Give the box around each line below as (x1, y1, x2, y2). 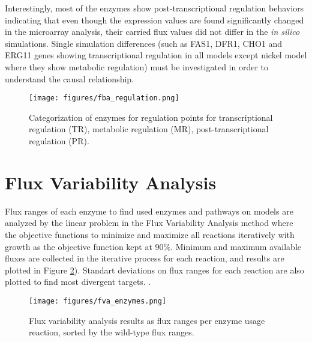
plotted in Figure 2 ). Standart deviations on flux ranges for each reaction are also (5, 263, 304, 276)
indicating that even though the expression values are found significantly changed (5, 13, 304, 26)
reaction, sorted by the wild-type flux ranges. (29, 326, 194, 338)
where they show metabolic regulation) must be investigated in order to (5, 60, 269, 73)
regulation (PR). (29, 135, 89, 147)
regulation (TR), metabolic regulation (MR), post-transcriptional (29, 123, 269, 135)
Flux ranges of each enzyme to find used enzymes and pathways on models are (5, 204, 293, 217)
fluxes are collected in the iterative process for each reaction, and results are (5, 252, 284, 264)
